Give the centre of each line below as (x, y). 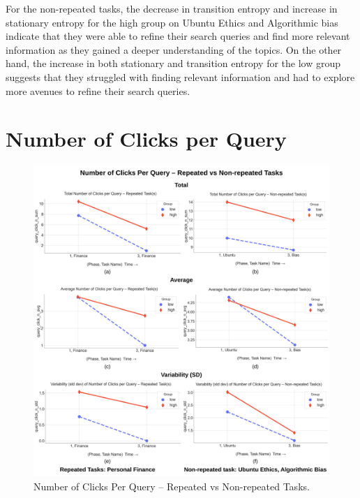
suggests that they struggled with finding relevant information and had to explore (180, 76)
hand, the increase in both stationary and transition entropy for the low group (173, 63)
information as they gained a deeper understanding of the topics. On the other (174, 49)
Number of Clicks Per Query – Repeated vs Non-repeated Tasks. (172, 486)
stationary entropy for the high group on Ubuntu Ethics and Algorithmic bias (172, 22)
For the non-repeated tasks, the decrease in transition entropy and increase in (172, 8)
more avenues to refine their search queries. (98, 90)
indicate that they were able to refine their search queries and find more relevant (178, 36)
